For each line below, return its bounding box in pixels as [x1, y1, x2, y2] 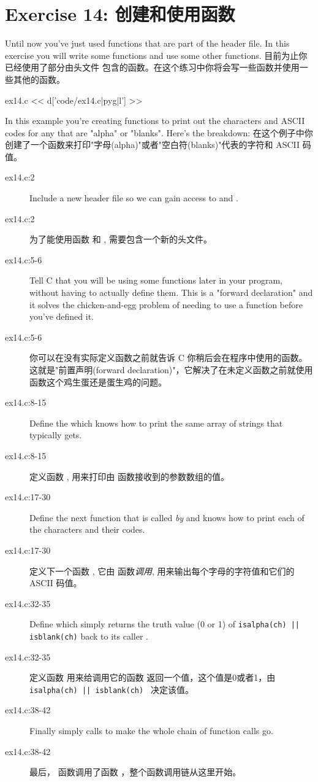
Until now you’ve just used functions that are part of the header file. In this [5, 37, 290, 50]
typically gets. [29, 428, 82, 441]
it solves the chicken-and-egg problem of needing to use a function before [29, 298, 303, 311]
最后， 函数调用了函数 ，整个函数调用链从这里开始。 [29, 765, 241, 778]
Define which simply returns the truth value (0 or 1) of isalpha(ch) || [29, 617, 300, 630]
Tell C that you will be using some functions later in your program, [29, 274, 283, 287]
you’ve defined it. [29, 310, 94, 323]
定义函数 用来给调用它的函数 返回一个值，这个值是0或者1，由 [29, 671, 276, 684]
